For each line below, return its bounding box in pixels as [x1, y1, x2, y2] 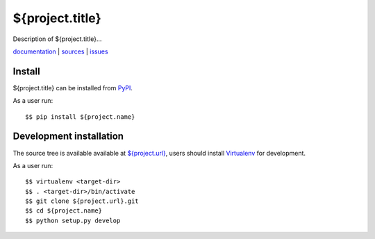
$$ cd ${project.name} [25, 207, 103, 215]
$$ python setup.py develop [25, 216, 121, 224]
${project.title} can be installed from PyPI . [12, 83, 133, 92]
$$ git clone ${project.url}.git [25, 197, 139, 205]
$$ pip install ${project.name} [25, 113, 135, 121]
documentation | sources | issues [12, 47, 108, 56]
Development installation [12, 131, 124, 142]
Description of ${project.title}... [12, 35, 102, 43]
